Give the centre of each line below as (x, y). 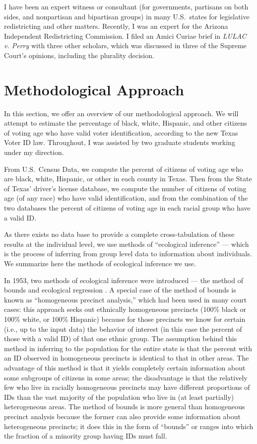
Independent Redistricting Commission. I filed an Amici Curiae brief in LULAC (125, 36)
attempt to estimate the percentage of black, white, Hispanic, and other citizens (126, 123)
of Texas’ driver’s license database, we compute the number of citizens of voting (125, 188)
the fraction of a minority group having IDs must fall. (86, 436)
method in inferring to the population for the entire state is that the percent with (128, 348)
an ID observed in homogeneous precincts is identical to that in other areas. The (127, 358)
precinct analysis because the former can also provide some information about (122, 416)
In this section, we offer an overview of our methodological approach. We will (121, 113)
